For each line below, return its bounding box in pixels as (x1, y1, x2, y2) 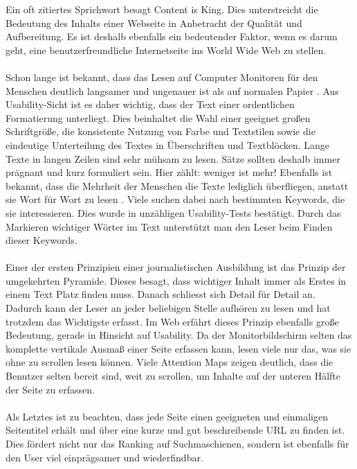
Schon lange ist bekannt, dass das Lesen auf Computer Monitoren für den (6, 69, 318, 84)
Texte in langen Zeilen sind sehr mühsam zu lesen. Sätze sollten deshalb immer (6, 151, 340, 166)
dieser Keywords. (6, 233, 77, 247)
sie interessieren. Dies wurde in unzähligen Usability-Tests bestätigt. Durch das (6, 205, 341, 220)
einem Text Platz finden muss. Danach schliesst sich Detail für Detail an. (6, 287, 315, 301)
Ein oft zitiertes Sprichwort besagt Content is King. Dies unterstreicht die (6, 2, 318, 16)
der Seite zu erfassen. (6, 382, 95, 396)
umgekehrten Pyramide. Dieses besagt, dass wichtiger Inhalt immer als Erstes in (6, 273, 347, 287)
